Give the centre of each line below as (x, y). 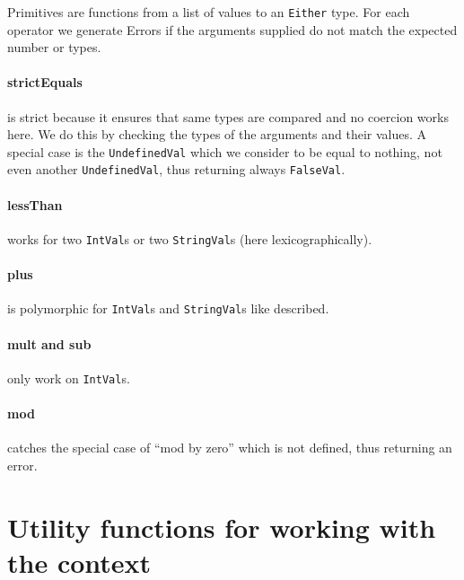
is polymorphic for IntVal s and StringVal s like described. (168, 308)
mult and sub (49, 343)
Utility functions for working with (222, 527)
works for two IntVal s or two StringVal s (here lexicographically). (190, 238)
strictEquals (45, 82)
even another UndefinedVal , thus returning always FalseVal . (176, 169)
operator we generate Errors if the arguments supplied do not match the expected (232, 29)
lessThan (35, 204)
